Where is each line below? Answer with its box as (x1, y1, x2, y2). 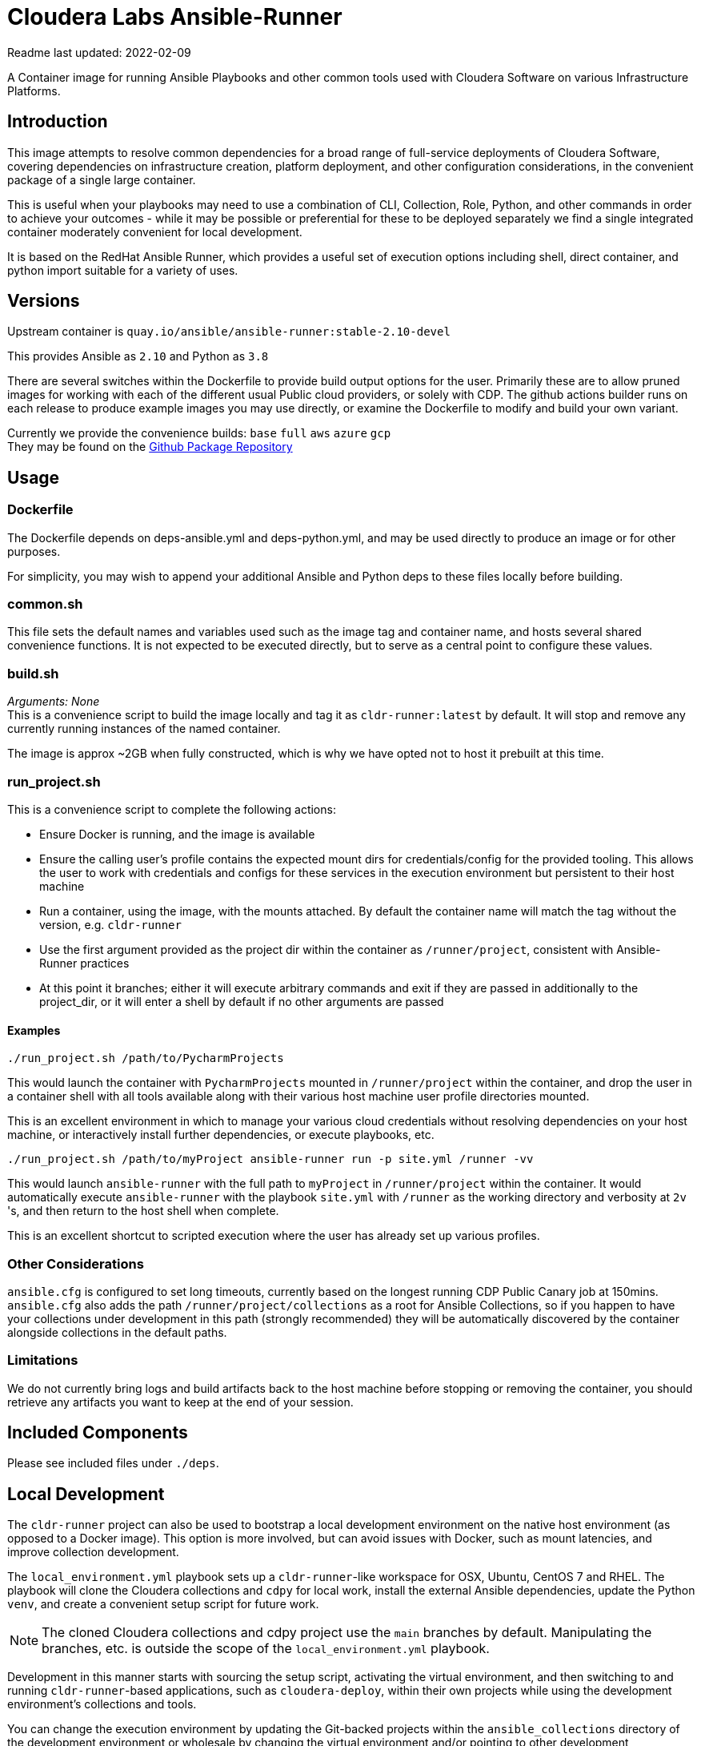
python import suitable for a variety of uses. (7, 263, 238, 277)
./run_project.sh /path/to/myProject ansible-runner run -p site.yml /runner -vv (7, 1153, 534, 1166)
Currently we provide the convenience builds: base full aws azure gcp (7, 426, 391, 441)
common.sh (7, 596, 83, 613)
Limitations (7, 1352, 78, 1369)
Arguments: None (7, 694, 100, 709)
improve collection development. (7, 1545, 179, 1559)
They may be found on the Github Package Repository (7, 440, 293, 454)
